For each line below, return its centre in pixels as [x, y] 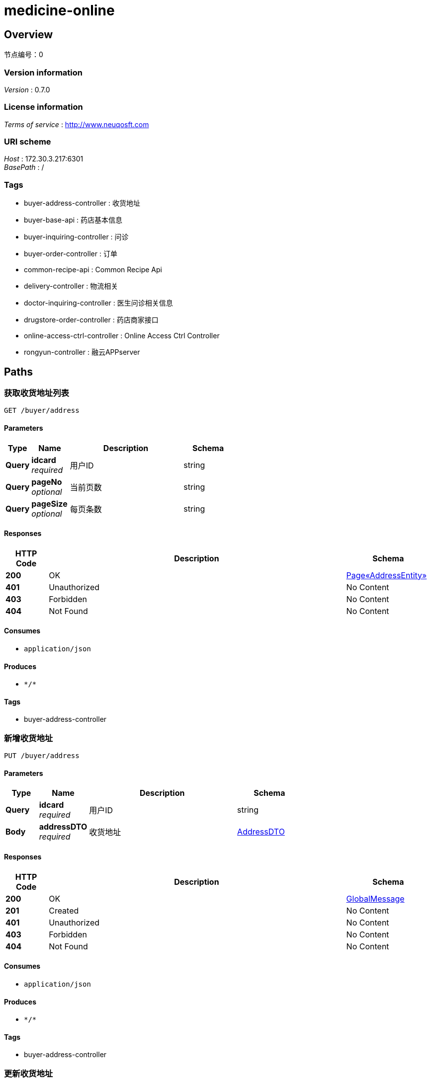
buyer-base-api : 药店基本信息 [73, 220]
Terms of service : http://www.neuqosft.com [77, 124]
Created [64, 910]
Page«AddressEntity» [387, 575]
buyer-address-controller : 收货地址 [82, 203]
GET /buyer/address [42, 411]
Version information [43, 72]
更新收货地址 [29, 1073]
